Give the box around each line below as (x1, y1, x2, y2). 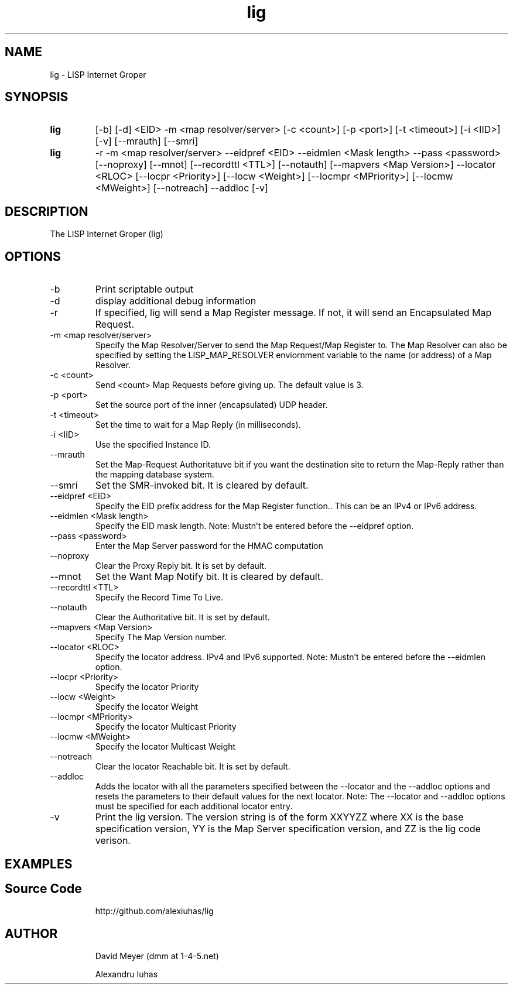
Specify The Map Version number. (95, 632, 227, 643)
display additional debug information (95, 295, 256, 307)
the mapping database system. (95, 469, 214, 480)
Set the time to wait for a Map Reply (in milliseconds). (95, 420, 301, 430)
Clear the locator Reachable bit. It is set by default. (95, 761, 290, 772)
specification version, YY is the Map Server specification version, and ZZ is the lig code (95, 823, 481, 835)
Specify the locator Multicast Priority (95, 722, 237, 732)
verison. (95, 835, 131, 847)
